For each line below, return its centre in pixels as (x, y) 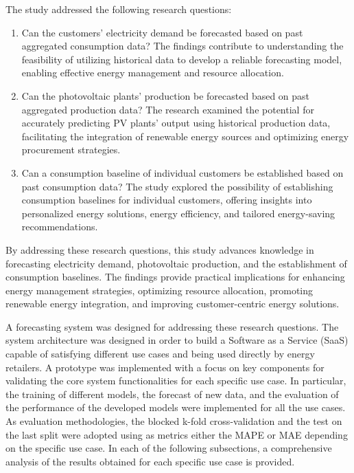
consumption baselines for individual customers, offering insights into (167, 200)
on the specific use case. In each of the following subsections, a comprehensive (169, 448)
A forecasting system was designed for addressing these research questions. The (172, 326)
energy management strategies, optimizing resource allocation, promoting (160, 290)
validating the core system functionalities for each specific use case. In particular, (176, 381)
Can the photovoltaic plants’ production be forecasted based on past (166, 95)
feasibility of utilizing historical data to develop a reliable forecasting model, (182, 59)
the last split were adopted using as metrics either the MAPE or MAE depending (177, 434)
